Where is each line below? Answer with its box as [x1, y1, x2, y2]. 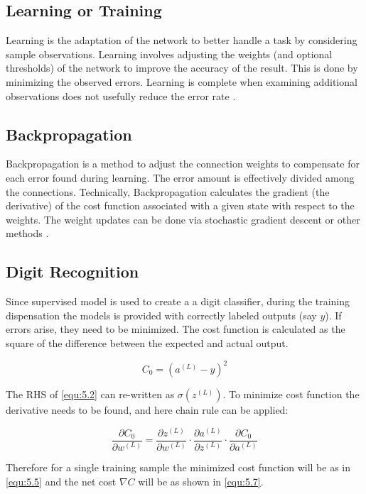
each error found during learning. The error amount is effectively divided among [6, 170, 355, 185]
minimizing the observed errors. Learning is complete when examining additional [6, 74, 357, 89]
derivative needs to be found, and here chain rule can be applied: [6, 402, 289, 417]
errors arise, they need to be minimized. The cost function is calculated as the [6, 322, 345, 336]
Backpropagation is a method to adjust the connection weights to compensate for [6, 156, 360, 171]
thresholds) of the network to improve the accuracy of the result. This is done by [6, 60, 358, 75]
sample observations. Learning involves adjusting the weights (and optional [6, 46, 333, 61]
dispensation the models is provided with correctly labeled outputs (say [6, 307, 317, 322]
